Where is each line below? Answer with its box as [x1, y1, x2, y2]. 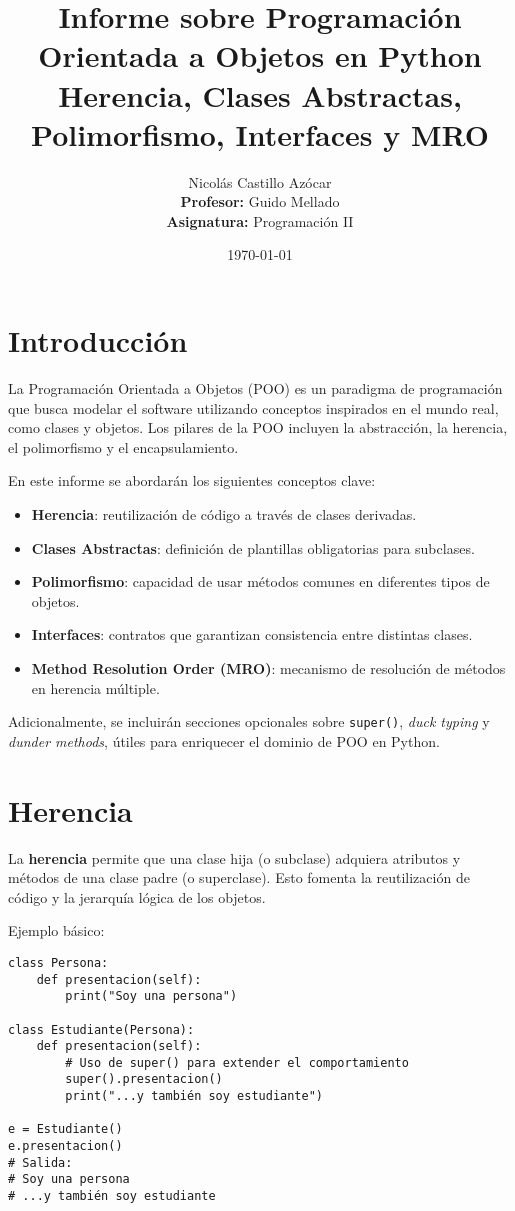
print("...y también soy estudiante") [65, 1089, 323, 1104]
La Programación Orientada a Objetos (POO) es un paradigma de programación [8, 378, 503, 398]
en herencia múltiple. [31, 677, 160, 698]
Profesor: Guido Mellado [180, 191, 340, 212]
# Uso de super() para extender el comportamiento [65, 1055, 409, 1070]
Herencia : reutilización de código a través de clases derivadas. [31, 503, 417, 524]
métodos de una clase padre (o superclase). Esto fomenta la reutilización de [8, 867, 470, 888]
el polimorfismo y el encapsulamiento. [8, 436, 239, 457]
